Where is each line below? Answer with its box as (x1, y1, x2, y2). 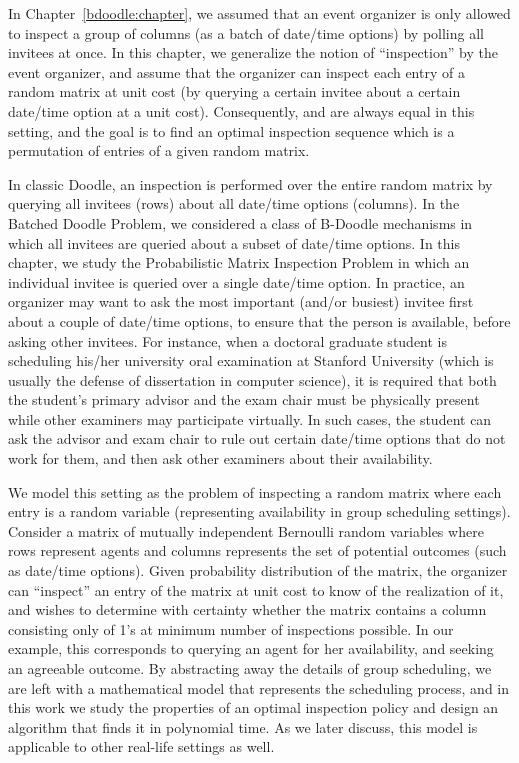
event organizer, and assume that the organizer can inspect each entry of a (8, 61, 465, 82)
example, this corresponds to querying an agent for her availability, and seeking (8, 638, 494, 659)
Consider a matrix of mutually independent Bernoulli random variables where (8, 520, 484, 541)
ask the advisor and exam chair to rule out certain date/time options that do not (8, 428, 506, 449)
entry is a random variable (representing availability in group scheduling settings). (8, 501, 511, 522)
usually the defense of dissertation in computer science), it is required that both (8, 369, 497, 390)
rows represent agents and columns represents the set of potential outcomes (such (8, 540, 507, 561)
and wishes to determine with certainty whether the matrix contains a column (8, 599, 487, 620)
